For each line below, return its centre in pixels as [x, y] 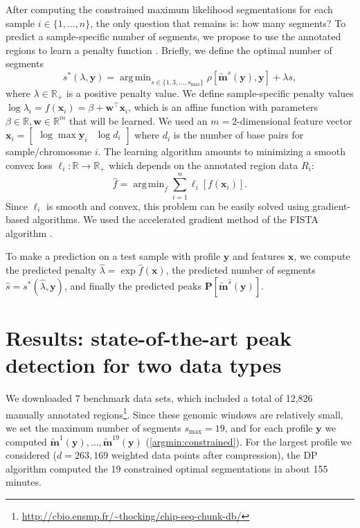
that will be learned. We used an [138, 120]
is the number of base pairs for [238, 135]
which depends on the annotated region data [204, 165]
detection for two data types [144, 365]
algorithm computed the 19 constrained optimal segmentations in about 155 [167, 468]
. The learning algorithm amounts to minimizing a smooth [222, 151]
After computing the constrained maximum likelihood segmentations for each [169, 9]
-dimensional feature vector [295, 120]
